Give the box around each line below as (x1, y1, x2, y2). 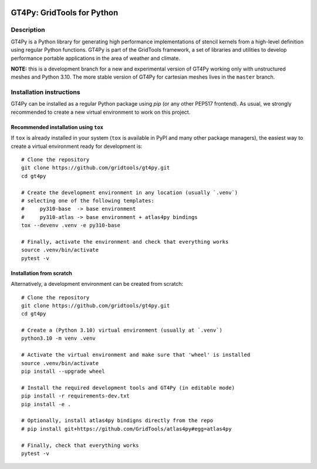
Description (11, 26, 45, 34)
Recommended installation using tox (11, 123, 104, 130)
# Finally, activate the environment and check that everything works (21, 238, 229, 245)
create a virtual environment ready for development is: (11, 143, 143, 150)
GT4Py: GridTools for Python (11, 8, 119, 18)
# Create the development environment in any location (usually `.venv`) (21, 189, 238, 196)
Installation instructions (11, 88, 80, 96)
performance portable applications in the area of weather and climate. (11, 55, 180, 62)
